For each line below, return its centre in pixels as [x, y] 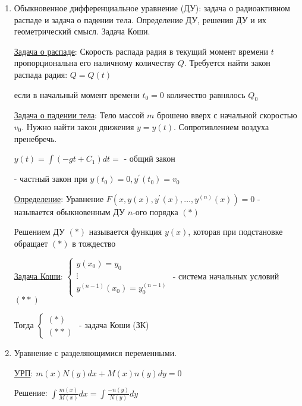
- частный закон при [51, 179]
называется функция [125, 232]
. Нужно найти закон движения [78, 126]
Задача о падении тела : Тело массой [79, 115]
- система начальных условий [226, 276]
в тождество [94, 243]
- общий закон [150, 158]
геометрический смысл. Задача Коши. [82, 31]
